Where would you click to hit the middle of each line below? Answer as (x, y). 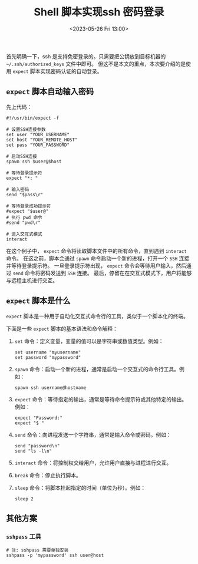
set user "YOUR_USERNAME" (38, 134)
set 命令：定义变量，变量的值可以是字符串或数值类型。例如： (89, 341)
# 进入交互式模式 (24, 234)
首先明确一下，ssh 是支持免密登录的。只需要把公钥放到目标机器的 (86, 56)
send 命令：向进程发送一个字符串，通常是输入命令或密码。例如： (93, 434)
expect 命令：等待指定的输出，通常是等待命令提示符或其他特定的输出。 (101, 399)
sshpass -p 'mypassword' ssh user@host (55, 555)
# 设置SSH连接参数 (26, 129)
